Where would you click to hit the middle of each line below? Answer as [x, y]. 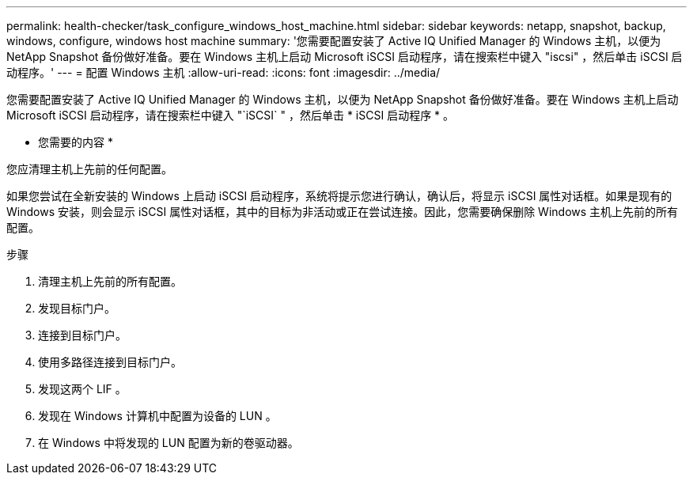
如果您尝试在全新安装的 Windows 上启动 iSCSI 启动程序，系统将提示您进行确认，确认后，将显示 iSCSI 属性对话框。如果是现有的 [339, 196]
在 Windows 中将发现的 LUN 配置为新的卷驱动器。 [169, 443]
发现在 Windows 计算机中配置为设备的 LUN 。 [157, 416]
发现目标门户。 [77, 308]
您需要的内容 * [76, 142]
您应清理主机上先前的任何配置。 [89, 169]
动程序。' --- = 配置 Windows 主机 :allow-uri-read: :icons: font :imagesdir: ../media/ [223, 72]
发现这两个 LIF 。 [82, 389]
